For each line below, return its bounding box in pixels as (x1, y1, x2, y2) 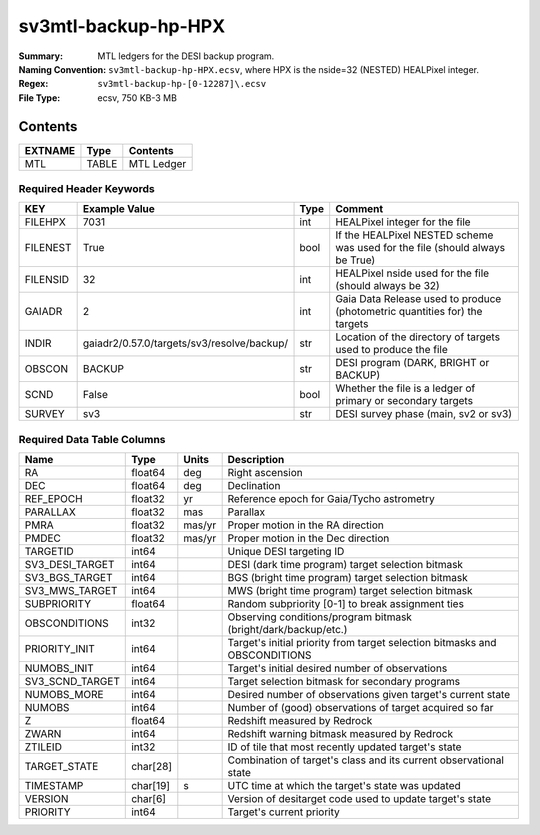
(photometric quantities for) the (335, 305, 483, 319)
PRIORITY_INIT (24, 642, 95, 656)
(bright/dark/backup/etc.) (227, 623, 348, 637)
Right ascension (227, 466, 304, 480)
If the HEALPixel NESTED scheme (335, 228, 494, 242)
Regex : (18, 78, 49, 90)
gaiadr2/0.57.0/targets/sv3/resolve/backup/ (82, 336, 289, 350)
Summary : (18, 50, 64, 62)
